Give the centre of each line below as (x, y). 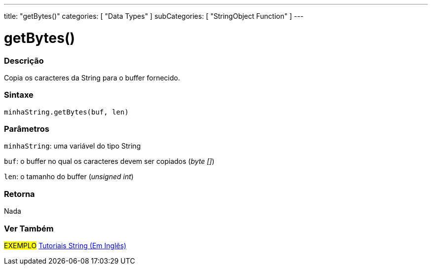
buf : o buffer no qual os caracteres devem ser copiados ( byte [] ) (109, 161)
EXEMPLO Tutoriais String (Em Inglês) (65, 245)
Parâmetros (27, 129)
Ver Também (29, 228)
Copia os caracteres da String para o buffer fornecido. (92, 77)
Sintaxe (19, 95)
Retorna (19, 194)
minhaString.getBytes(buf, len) (66, 112)
